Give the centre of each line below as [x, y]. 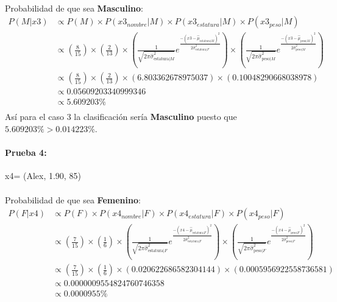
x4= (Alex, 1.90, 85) [43, 176]
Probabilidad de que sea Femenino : [73, 199]
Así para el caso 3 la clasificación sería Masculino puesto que [121, 117]
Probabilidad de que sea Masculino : [74, 8]
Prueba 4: [26, 153]
